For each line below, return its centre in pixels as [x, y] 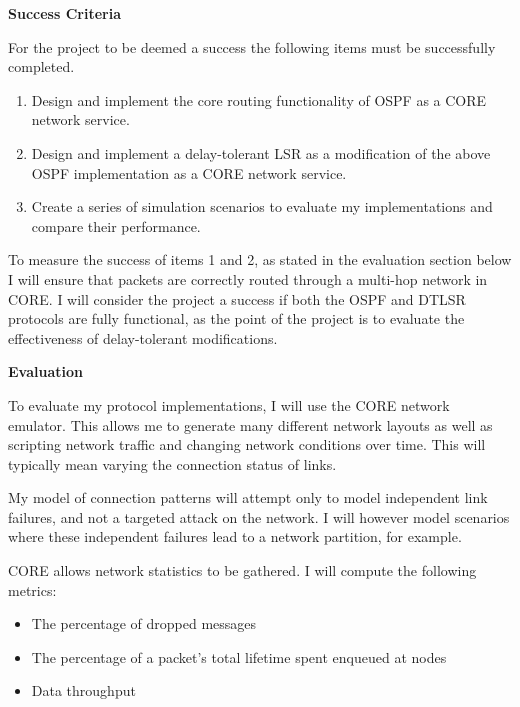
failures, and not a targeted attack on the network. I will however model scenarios [259, 516]
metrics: [32, 589]
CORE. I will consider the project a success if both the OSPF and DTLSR [237, 298]
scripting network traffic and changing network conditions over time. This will [247, 444]
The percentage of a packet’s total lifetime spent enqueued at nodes [239, 656]
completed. [41, 66]
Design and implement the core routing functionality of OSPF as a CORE [259, 99]
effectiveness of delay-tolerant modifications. [143, 337]
